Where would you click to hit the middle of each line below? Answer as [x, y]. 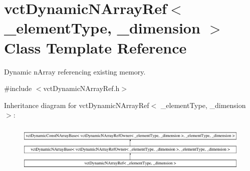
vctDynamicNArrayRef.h [81, 88]
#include [18, 88]
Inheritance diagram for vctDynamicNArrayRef [77, 105]
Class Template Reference [95, 47]
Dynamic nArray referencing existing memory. [75, 71]
